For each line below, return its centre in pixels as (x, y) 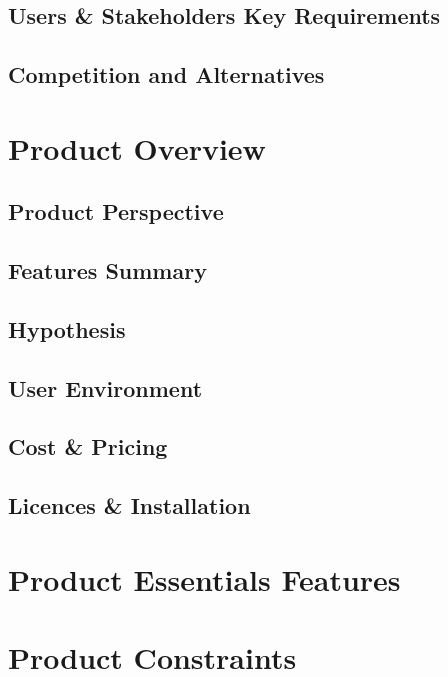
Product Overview (137, 147)
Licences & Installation (129, 505)
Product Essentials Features (204, 578)
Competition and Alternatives (166, 74)
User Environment (105, 387)
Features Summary (107, 270)
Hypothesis (67, 328)
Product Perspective (116, 211)
